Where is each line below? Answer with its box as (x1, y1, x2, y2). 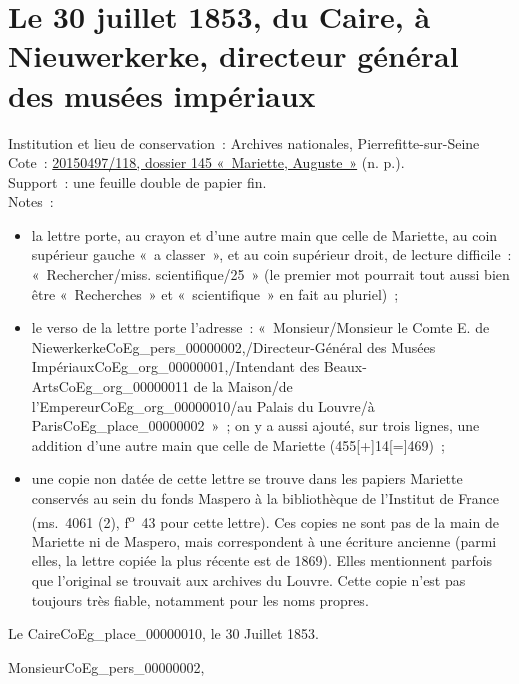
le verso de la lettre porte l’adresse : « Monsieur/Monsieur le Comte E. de (31, 317, 490, 338)
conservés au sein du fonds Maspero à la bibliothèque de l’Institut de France (31, 488, 499, 508)
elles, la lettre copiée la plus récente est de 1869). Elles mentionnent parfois (31, 550, 493, 571)
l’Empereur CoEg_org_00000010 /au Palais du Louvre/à (31, 395, 375, 416)
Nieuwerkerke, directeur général (8, 35, 459, 76)
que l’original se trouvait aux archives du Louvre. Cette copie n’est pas (31, 570, 466, 591)
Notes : (8, 191, 54, 212)
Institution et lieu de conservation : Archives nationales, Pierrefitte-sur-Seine (8, 132, 480, 153)
